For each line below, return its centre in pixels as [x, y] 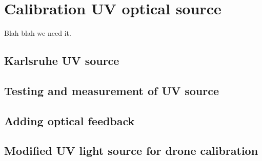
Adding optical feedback [69, 120]
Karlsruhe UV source [62, 61]
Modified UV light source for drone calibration [131, 151]
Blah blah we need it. [38, 33]
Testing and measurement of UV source [112, 90]
